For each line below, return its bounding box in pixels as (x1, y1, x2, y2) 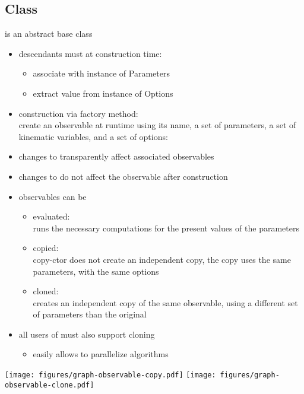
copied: (33, 242, 59, 254)
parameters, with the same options (33, 265, 159, 277)
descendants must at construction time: (18, 47, 162, 59)
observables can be (18, 190, 87, 202)
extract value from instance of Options (33, 87, 173, 99)
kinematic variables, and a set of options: (18, 130, 168, 142)
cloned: (33, 285, 59, 297)
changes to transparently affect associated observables (18, 150, 214, 163)
